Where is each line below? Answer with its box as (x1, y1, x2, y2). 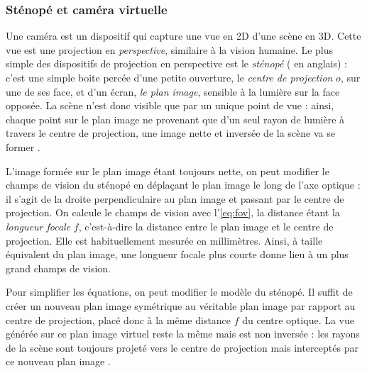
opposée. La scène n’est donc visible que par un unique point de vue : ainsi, (6, 98, 334, 113)
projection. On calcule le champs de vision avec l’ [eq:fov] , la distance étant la (6, 205, 340, 220)
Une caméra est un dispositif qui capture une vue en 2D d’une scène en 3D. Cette (6, 28, 361, 43)
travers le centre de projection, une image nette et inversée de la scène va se (6, 126, 335, 140)
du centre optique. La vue (242, 312, 354, 327)
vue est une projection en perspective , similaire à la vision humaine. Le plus (6, 42, 334, 57)
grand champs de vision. (6, 260, 111, 275)
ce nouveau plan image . (6, 354, 111, 369)
